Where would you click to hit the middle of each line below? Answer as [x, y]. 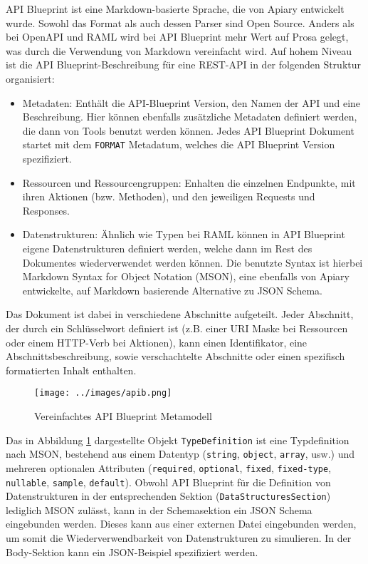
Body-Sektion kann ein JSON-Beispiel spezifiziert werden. [132, 552]
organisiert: [30, 78]
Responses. [46, 210]
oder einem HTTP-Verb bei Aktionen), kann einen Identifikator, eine [157, 342]
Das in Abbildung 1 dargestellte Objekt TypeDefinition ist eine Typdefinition [178, 440]
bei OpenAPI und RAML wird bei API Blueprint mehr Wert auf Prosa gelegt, [177, 37]
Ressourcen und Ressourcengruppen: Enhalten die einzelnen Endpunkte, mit [189, 182]
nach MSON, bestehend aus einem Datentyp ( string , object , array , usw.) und [180, 454]
